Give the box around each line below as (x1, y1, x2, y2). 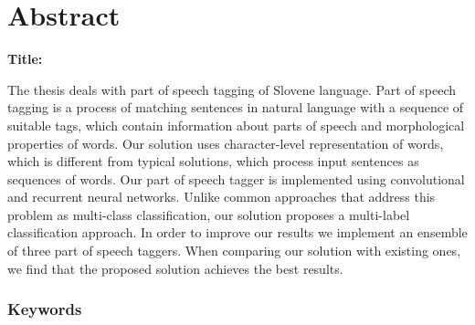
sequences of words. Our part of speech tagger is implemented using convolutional (7, 169, 465, 188)
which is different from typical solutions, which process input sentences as (7, 152, 419, 171)
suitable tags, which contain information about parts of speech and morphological (7, 115, 465, 134)
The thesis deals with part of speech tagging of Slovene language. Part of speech (7, 79, 457, 99)
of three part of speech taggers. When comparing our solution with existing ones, (7, 241, 461, 260)
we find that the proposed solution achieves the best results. (7, 258, 343, 278)
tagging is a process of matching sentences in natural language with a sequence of (7, 98, 464, 117)
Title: (7, 49, 43, 68)
